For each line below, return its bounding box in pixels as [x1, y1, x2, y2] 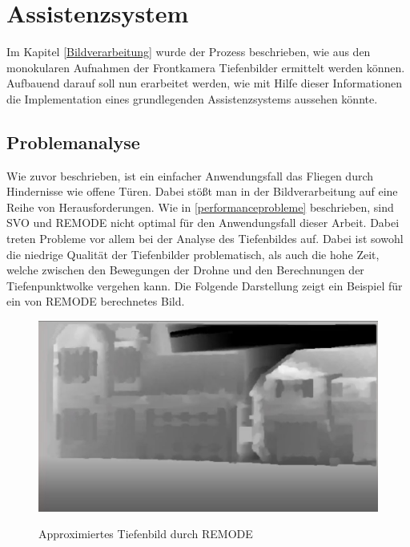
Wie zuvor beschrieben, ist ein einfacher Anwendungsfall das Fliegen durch [6, 167, 374, 184]
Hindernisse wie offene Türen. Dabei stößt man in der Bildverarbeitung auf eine [6, 183, 398, 200]
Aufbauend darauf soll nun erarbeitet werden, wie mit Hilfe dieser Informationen [6, 75, 402, 91]
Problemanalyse [6, 129, 140, 154]
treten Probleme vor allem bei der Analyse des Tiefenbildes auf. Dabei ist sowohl [6, 230, 404, 247]
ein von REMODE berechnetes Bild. [6, 293, 185, 310]
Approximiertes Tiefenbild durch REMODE [38, 525, 253, 542]
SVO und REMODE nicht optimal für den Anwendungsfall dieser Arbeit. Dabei [6, 214, 400, 231]
